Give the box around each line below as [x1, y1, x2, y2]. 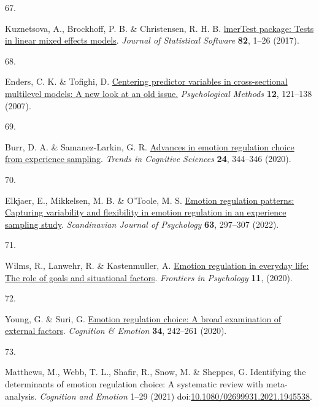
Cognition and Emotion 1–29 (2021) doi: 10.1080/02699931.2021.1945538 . [39, 389, 312, 402]
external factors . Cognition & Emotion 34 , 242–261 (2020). [5, 324, 227, 337]
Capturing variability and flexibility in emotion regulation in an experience [5, 206, 286, 219]
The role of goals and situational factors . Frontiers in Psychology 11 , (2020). [5, 271, 293, 284]
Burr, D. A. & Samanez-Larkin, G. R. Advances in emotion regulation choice [5, 140, 294, 153]
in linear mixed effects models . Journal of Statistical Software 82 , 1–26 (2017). [5, 34, 299, 47]
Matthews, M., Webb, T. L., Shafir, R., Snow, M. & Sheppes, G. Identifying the [5, 365, 306, 378]
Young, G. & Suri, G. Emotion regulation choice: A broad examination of [5, 312, 282, 325]
